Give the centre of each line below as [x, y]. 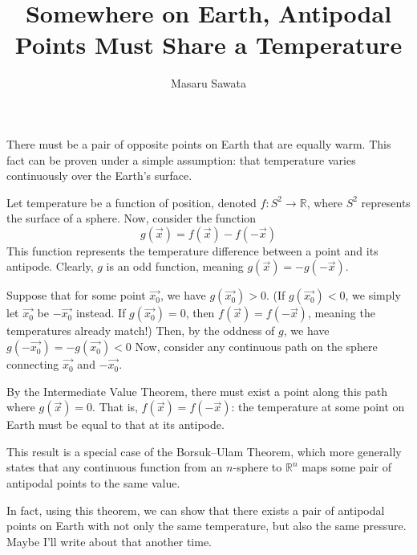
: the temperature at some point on [318, 407]
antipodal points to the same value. [93, 483]
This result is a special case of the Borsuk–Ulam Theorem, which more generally [204, 451]
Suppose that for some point [76, 295]
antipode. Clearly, [50, 266]
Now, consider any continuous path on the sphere [256, 347]
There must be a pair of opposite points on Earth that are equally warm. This [199, 143]
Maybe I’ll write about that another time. [109, 541]
